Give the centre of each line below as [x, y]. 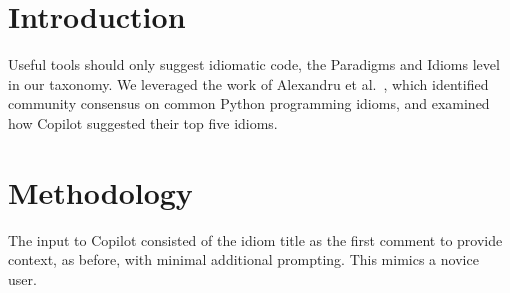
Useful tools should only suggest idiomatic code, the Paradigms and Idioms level [254, 64]
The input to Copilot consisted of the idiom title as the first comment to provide [255, 239]
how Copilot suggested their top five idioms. [143, 122]
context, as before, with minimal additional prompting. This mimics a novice [243, 259]
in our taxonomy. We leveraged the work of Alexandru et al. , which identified [248, 83]
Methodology [100, 191]
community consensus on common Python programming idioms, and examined [249, 103]
